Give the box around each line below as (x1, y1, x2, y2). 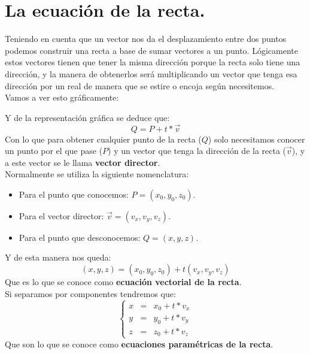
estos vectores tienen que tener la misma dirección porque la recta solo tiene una (5, 56, 300, 68)
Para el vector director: (19, 209, 104, 222)
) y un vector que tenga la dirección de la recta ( (108, 144, 287, 157)
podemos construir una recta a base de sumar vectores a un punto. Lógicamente (5, 44, 298, 56)
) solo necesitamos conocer (208, 132, 305, 145)
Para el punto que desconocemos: (19, 231, 141, 243)
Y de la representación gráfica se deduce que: (5, 111, 170, 123)
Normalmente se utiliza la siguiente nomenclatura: (5, 168, 189, 180)
